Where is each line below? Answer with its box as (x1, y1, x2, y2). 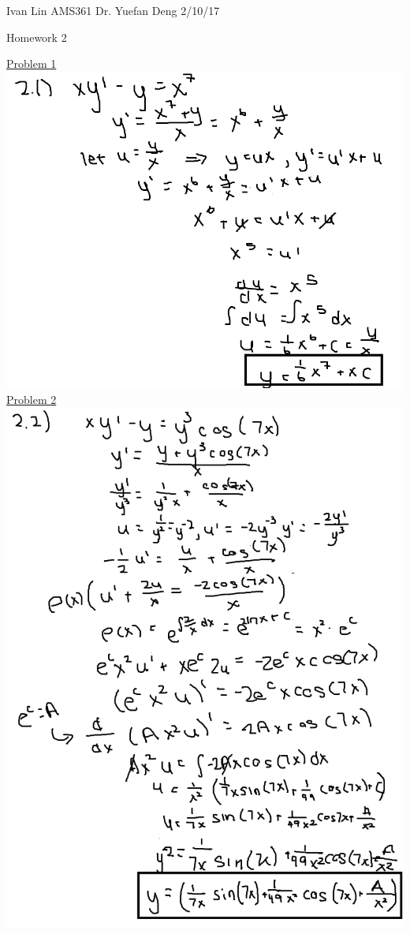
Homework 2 (6, 28, 67, 45)
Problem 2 (6, 390, 57, 407)
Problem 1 (6, 55, 57, 72)
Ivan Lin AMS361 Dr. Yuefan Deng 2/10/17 (6, 2, 220, 18)
